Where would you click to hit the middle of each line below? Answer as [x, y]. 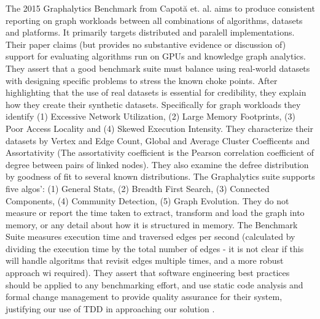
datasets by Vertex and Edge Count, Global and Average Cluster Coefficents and [158, 140]
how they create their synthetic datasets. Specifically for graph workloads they [153, 104]
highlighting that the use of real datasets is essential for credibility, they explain [156, 92]
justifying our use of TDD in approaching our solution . [110, 308]
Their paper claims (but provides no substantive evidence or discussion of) [146, 44]
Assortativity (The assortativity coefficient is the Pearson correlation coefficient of [160, 152]
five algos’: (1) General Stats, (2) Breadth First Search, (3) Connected [138, 188]
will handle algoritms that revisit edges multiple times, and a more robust [145, 260]
